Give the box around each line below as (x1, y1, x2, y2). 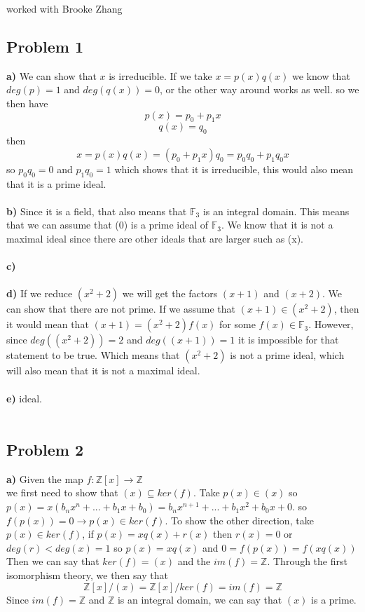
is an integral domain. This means (202, 203, 350, 218)
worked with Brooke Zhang (6, 1, 123, 15)
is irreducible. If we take (109, 68, 212, 83)
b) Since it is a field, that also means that (6, 203, 187, 218)
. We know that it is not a (221, 217, 333, 232)
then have (6, 95, 48, 110)
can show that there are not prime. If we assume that (6, 301, 235, 316)
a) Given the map (6, 471, 83, 486)
